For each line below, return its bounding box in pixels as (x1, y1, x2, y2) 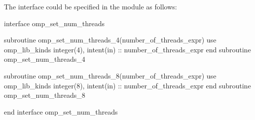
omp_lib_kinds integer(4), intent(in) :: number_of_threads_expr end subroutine (4, 44, 251, 54)
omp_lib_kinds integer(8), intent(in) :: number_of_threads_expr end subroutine (4, 80, 251, 90)
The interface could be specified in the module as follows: (4, 1, 177, 11)
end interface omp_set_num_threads (4, 106, 118, 117)
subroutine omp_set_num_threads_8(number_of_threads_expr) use (4, 70, 217, 80)
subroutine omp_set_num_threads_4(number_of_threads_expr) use (4, 35, 217, 45)
